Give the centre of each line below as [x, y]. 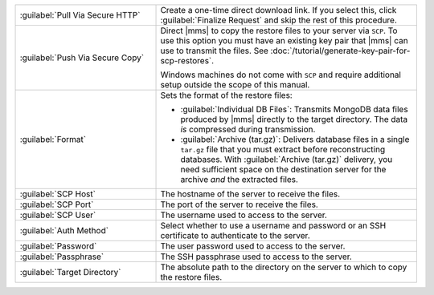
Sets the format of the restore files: [226, 95]
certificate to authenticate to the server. [235, 235]
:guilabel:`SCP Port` [57, 204]
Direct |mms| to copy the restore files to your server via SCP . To [279, 30]
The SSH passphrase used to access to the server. [256, 257]
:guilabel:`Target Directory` [70, 272]
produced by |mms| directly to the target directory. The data [294, 119]
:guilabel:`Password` [58, 246]
